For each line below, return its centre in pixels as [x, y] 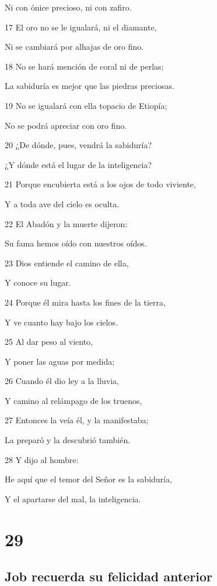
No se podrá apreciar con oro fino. [66, 125]
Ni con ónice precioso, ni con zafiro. [68, 7]
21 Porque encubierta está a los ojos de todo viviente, [100, 184]
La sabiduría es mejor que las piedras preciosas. [90, 86]
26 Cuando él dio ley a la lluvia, [62, 381]
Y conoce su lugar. [38, 282]
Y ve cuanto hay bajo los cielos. [61, 322]
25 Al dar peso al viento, [49, 342]
